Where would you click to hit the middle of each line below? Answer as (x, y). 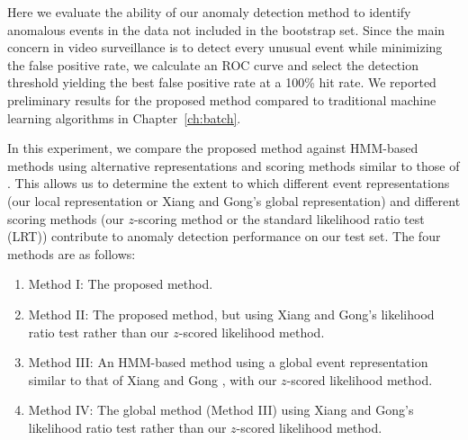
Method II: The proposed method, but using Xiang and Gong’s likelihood (231, 314)
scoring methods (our (66, 218)
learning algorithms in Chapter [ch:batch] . (124, 117)
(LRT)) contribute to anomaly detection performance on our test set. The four (224, 236)
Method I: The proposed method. (121, 284)
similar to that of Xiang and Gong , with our (153, 379)
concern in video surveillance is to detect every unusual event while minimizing (225, 47)
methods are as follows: (72, 253)
